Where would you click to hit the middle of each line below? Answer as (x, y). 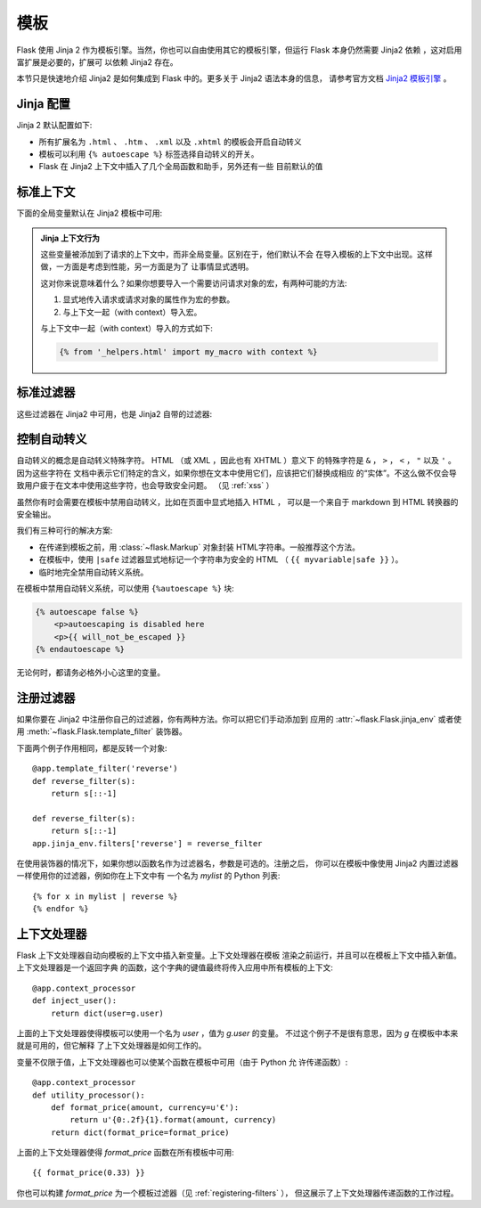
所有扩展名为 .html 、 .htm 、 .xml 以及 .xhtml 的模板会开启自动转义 (170, 142)
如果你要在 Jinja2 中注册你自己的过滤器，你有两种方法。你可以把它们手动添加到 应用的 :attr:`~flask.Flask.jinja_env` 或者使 (239, 719)
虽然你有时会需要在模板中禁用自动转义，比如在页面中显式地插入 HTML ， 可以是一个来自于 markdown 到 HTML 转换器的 (237, 502)
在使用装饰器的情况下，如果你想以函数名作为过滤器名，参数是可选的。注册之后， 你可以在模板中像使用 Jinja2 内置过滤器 (237, 863)
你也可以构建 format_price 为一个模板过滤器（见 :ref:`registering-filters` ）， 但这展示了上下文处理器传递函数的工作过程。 (237, 1193)
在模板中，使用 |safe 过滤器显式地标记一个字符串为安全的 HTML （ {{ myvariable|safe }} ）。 (221, 559)
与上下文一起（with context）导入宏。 (132, 312)
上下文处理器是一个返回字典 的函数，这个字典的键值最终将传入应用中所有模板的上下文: (175, 967)
